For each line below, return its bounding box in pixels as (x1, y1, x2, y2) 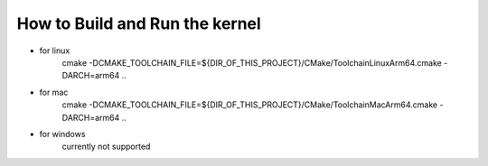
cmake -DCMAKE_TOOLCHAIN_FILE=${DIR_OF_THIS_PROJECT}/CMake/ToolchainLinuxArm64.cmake (61, 57, 442, 68)
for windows (39, 128, 86, 139)
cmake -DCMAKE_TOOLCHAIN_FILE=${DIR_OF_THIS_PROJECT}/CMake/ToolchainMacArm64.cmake (61, 99, 438, 110)
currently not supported (61, 141, 151, 152)
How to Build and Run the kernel (16, 14, 261, 33)
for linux (39, 45, 70, 56)
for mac (39, 87, 69, 97)
